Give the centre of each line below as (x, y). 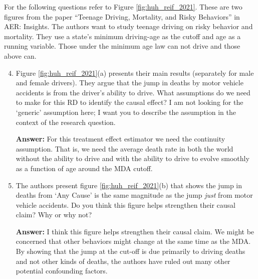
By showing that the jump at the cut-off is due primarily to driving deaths (131, 251)
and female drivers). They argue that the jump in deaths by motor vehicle (130, 83)
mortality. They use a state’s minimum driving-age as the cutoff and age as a (122, 36)
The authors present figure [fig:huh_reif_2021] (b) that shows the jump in (129, 185)
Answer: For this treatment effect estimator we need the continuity (120, 139)
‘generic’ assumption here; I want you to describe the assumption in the (126, 112)
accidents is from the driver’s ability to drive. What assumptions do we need (133, 92)
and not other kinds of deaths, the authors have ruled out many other (123, 261)
